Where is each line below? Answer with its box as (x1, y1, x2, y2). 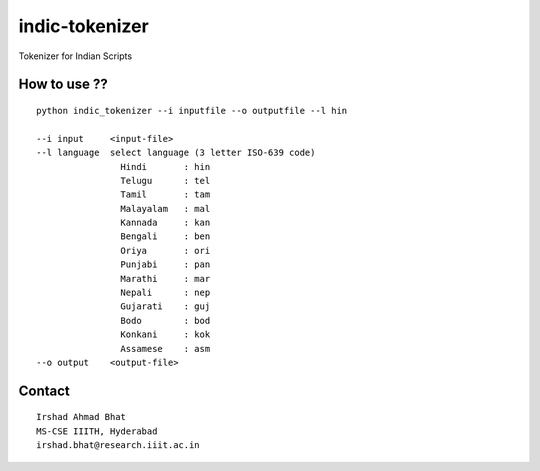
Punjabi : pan (120, 259, 211, 270)
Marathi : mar (120, 273, 211, 284)
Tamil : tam (120, 189, 211, 200)
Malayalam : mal (120, 203, 211, 214)
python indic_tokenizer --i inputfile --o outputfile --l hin (36, 105, 348, 116)
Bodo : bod (120, 315, 211, 326)
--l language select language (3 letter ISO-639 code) (36, 147, 316, 159)
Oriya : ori (120, 245, 211, 256)
